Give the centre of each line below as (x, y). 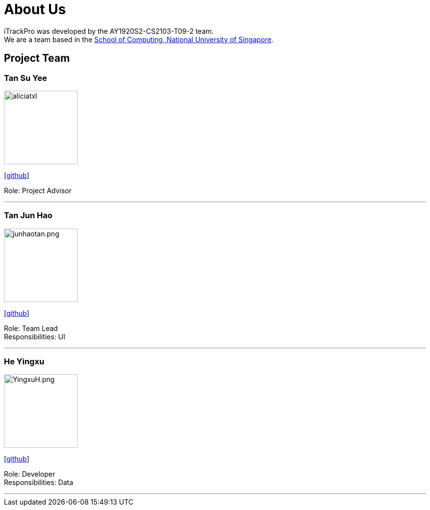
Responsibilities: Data (39, 483)
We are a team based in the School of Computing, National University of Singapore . (139, 39)
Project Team (37, 58)
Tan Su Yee (26, 78)
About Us (35, 9)
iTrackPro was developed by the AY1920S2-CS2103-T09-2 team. (109, 31)
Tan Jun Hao (28, 216)
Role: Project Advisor (38, 190)
